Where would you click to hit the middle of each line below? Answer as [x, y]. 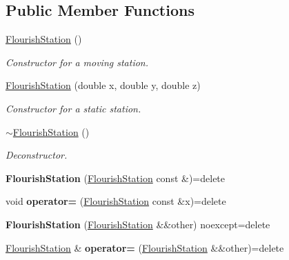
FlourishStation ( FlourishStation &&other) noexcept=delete [138, 224]
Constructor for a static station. [73, 108]
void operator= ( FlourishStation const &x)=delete [116, 201]
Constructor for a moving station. [77, 62]
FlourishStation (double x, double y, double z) [103, 85]
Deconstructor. [37, 155]
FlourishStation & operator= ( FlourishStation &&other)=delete [145, 247]
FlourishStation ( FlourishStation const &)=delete [116, 178]
